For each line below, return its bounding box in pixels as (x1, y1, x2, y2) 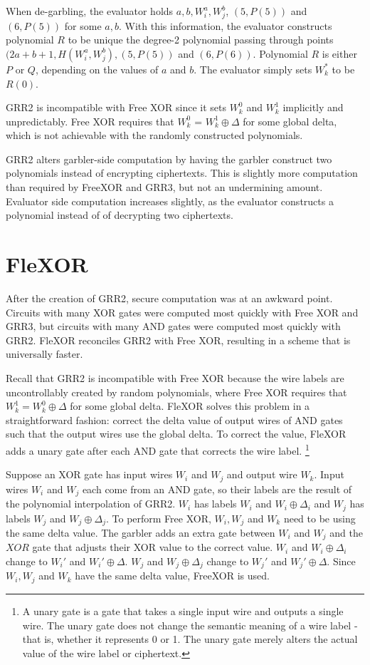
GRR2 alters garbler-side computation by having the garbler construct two (6, 151, 332, 166)
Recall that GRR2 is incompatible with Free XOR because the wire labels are (6, 370, 344, 385)
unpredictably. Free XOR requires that (6, 113, 174, 128)
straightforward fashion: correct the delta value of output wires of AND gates (6, 412, 343, 427)
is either (322, 46, 357, 61)
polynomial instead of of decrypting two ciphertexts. (6, 207, 233, 222)
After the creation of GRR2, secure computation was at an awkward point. (6, 290, 333, 305)
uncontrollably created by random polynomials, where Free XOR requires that (6, 384, 347, 399)
